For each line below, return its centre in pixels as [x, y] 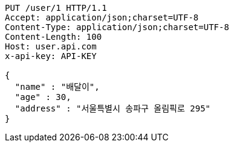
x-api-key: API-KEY [51, 56]
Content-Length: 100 [54, 37]
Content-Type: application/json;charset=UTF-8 [117, 27]
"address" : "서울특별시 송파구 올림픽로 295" [112, 108]
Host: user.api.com [51, 46]
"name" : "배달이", [57, 87]
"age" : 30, [43, 97]
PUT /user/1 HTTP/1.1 [56, 8]
